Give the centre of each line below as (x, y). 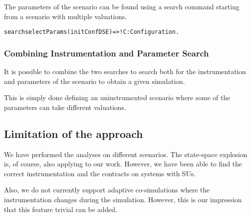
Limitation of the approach (74, 133)
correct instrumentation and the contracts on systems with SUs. (100, 173)
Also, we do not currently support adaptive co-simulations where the (107, 190)
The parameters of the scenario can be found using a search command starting (122, 6)
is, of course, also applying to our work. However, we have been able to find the (123, 164)
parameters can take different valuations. (65, 107)
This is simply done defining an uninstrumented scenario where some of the (117, 97)
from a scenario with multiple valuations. (66, 16)
